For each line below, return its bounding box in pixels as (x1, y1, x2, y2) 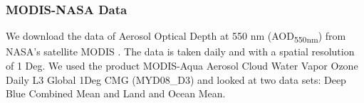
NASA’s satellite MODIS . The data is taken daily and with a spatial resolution (6, 44, 355, 59)
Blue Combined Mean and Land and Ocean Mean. (6, 86, 226, 101)
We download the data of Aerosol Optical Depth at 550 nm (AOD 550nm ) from (6, 28, 346, 45)
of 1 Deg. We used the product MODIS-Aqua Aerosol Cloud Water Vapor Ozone (6, 58, 358, 72)
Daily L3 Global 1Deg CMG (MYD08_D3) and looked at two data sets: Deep (6, 72, 346, 87)
